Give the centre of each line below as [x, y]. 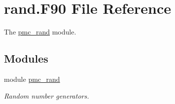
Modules [26, 58]
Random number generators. [47, 95]
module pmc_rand [32, 79]
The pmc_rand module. [40, 32]
